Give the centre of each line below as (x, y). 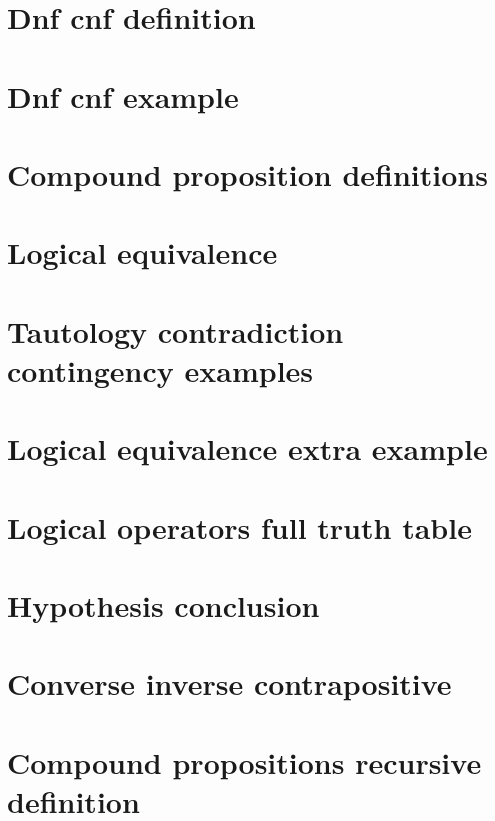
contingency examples (160, 369)
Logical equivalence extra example (247, 448)
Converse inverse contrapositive (229, 683)
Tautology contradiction (175, 330)
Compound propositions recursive (244, 761)
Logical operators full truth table (239, 526)
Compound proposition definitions (247, 173)
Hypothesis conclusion (163, 605)
